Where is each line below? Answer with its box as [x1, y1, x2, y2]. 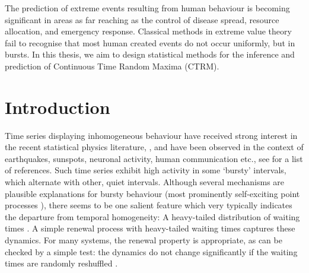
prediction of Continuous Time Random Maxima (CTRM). [5, 59, 219, 72]
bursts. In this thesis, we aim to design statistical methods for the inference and [5, 48, 295, 61]
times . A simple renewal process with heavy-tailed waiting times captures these [5, 222, 295, 234]
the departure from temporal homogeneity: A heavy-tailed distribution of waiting [5, 210, 300, 223]
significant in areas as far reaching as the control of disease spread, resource [5, 13, 279, 26]
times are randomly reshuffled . [5, 257, 118, 269]
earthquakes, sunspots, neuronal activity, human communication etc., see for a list [5, 152, 303, 164]
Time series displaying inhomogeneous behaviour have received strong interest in [5, 129, 298, 141]
